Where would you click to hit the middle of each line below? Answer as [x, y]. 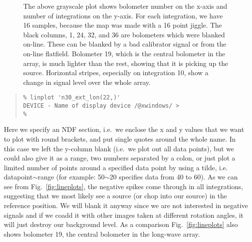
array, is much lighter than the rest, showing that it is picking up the [126, 63]
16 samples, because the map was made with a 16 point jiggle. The [123, 25]
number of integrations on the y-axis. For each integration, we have [123, 15]
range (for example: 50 [71, 177]
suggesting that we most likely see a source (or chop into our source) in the [116, 196]
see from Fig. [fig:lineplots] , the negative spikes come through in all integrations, [124, 186]
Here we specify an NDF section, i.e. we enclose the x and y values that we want [124, 129]
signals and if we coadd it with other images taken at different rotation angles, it [124, 215]
